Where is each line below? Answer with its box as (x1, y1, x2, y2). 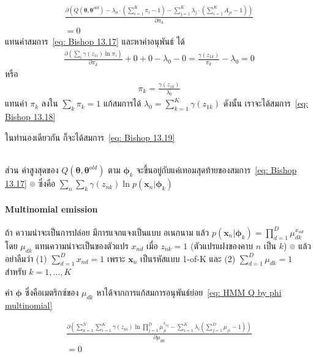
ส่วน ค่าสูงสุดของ (5, 163, 59, 176)
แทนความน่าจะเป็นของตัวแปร (35, 239, 129, 252)
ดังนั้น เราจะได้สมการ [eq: (223, 97, 309, 110)
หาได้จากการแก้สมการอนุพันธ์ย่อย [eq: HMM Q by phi (96, 286, 282, 299)
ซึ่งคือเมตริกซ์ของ (24, 286, 79, 299)
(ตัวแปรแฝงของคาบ (190, 239, 254, 252)
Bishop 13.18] (5, 110, 56, 123)
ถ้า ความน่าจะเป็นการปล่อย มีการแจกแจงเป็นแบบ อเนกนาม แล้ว (5, 225, 209, 238)
